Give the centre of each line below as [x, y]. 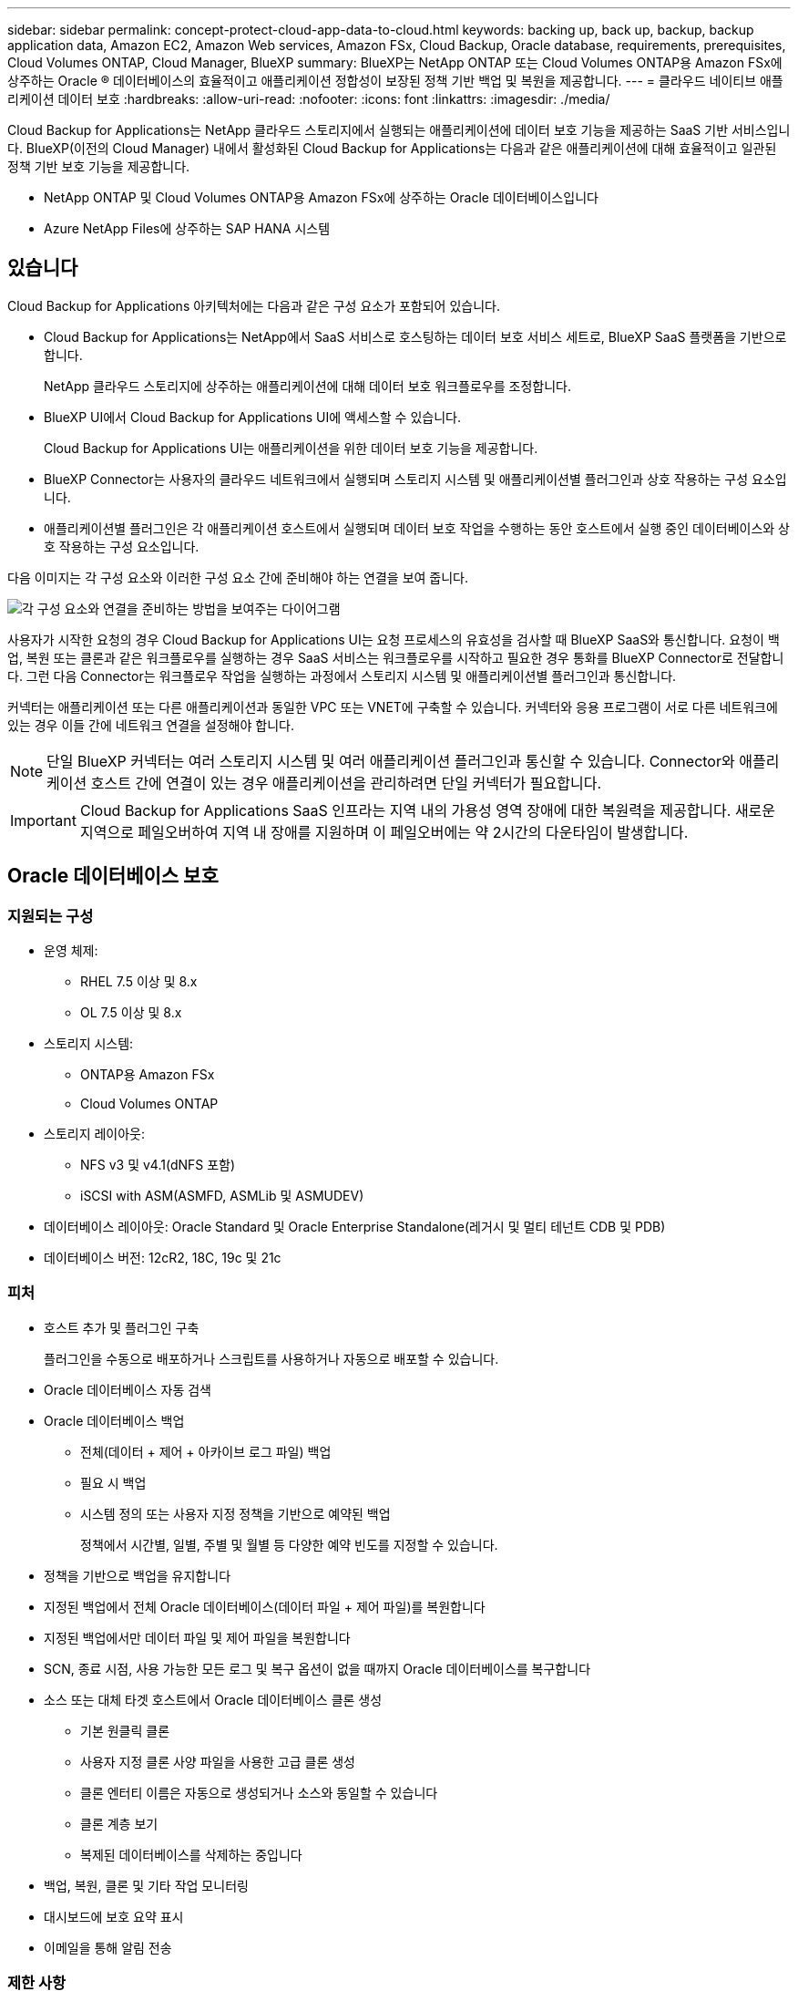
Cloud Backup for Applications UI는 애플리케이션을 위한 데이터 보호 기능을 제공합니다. [291, 448]
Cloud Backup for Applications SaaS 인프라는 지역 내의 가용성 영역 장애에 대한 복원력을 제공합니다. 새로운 [428, 810]
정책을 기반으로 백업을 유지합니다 [138, 1575]
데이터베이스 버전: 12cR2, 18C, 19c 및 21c [163, 1258]
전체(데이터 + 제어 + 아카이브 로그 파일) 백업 [206, 1451]
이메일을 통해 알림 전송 [108, 1947]
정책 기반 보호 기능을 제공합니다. [99, 166]
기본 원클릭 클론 [125, 1730]
